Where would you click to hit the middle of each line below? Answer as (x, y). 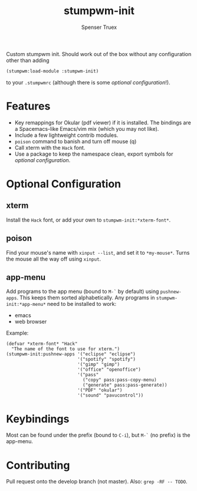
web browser (31, 322)
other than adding (28, 60)
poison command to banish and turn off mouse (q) (75, 141)
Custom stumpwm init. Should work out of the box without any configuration (99, 54)
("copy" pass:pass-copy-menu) (120, 380)
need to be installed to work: (82, 304)
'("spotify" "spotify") (106, 360)
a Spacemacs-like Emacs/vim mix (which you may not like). (87, 128)
